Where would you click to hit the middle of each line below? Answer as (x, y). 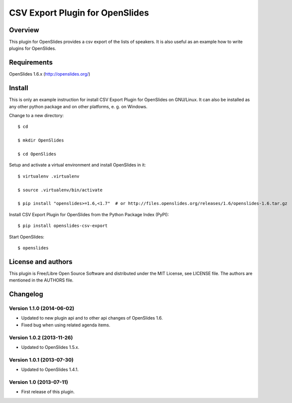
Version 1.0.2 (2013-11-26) (41, 338)
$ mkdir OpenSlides (41, 141)
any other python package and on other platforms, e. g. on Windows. (78, 106)
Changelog (26, 294)
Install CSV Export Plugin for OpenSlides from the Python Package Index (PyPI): (89, 214)
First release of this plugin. (48, 392)
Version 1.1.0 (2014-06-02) (42, 308)
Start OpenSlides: (27, 237)
